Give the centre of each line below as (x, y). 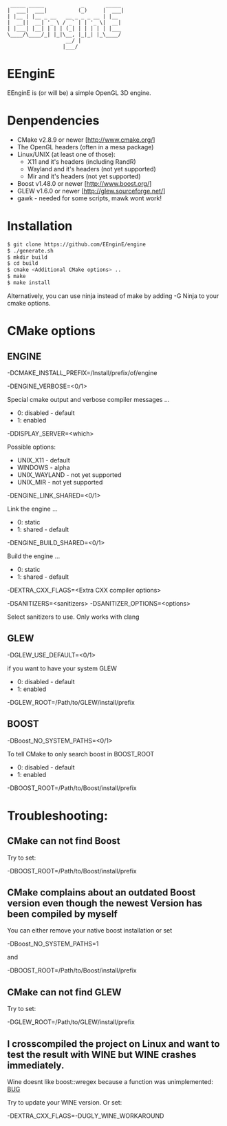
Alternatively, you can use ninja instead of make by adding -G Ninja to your (113, 296)
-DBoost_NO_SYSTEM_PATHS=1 (53, 944)
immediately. (36, 1065)
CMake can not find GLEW (64, 992)
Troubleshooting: (58, 815)
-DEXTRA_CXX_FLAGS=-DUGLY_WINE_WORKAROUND (86, 1116)
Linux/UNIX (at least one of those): (66, 154)
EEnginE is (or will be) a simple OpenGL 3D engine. (79, 93)
